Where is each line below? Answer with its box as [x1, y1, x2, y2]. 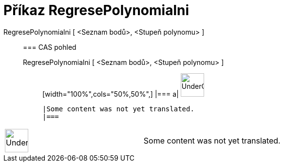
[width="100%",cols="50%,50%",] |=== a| [42, 89, 179, 98]
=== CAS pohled [23, 42, 76, 51]
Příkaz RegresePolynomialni [3, 2, 189, 19]
